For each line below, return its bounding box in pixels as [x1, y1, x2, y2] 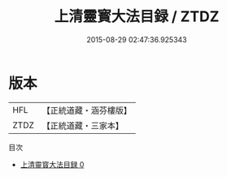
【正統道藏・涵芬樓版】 [41, 105, 133, 116]
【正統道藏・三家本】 [41, 119, 124, 131]
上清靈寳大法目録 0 [20, 159, 85, 169]
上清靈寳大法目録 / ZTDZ [54, 7, 220, 26]
